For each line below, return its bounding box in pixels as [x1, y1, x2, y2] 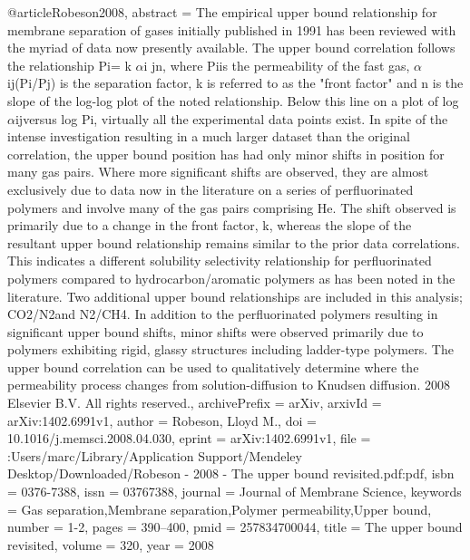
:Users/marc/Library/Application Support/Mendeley [7, 446, 302, 465]
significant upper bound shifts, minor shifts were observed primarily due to [7, 322, 424, 341]
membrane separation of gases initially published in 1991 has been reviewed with [7, 20, 456, 39]
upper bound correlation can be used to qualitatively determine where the [7, 357, 419, 376]
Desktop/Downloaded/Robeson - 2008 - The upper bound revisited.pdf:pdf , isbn [7, 464, 455, 483]
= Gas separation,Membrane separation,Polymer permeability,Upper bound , [7, 499, 432, 518]
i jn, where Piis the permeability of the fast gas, [143, 55, 410, 74]
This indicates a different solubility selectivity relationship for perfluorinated [7, 251, 432, 270]
